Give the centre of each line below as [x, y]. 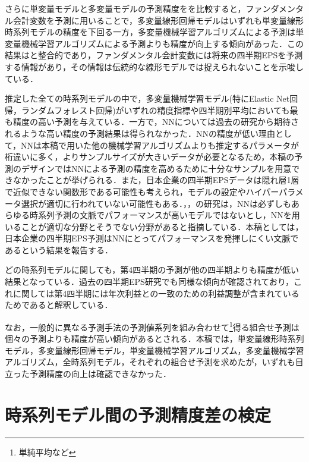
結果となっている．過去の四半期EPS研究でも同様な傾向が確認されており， [149, 282]
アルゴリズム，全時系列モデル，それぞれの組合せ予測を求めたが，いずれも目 [154, 362]
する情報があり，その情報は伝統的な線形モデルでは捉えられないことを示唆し [154, 66]
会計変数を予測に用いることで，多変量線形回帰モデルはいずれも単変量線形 [158, 20]
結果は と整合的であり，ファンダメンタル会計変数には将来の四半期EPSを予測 [154, 55]
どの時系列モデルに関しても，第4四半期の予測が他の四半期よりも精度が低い [152, 270]
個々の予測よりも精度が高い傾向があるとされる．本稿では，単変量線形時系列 [154, 339]
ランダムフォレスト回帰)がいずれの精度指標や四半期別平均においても [155, 110]
